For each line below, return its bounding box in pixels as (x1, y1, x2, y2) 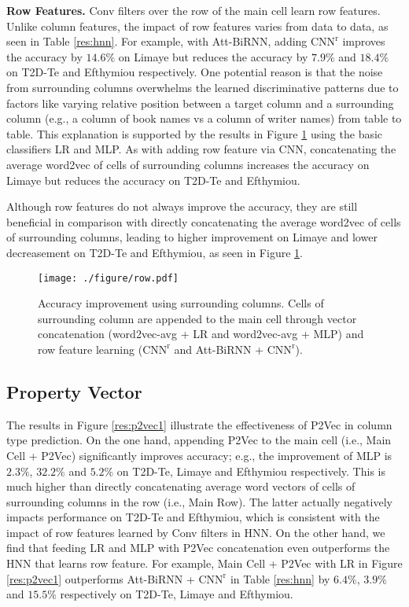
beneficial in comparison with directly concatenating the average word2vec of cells (6, 213, 401, 230)
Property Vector (6, 379, 142, 403)
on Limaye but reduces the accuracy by (118, 48, 308, 64)
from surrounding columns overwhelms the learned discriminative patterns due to (6, 79, 399, 95)
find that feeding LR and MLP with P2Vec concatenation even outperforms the (6, 539, 390, 556)
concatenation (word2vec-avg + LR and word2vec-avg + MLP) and (38, 326, 364, 342)
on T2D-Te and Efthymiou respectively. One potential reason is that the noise (6, 64, 383, 80)
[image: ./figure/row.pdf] (38, 272, 179, 284)
